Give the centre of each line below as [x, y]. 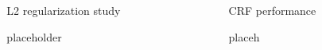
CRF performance [272, 10]
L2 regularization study [64, 10]
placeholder [34, 36]
